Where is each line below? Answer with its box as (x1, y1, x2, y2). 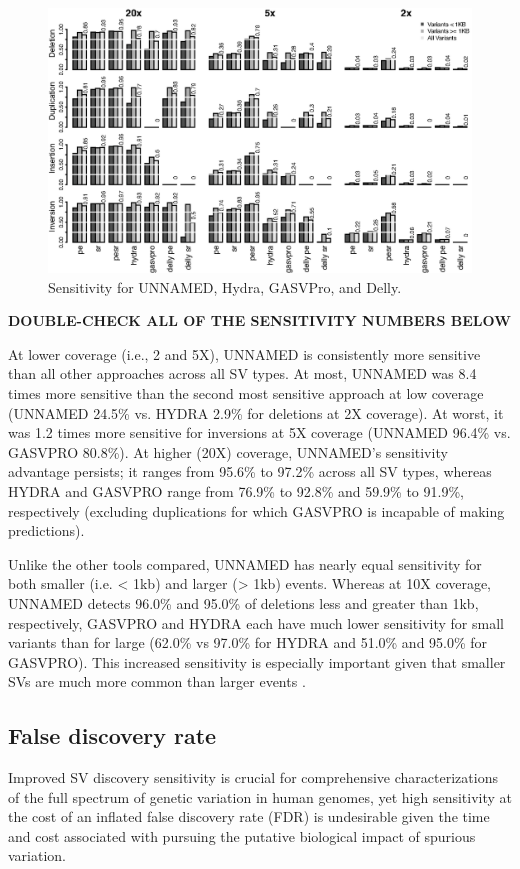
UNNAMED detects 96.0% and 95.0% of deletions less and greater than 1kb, (8, 592, 479, 613)
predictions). (8, 520, 85, 541)
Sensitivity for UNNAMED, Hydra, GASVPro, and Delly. (48, 276, 402, 297)
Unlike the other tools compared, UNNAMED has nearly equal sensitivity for (8, 553, 482, 574)
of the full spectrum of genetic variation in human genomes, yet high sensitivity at (8, 786, 512, 807)
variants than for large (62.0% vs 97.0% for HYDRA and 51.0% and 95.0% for (8, 632, 488, 653)
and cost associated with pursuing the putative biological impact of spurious (8, 825, 476, 846)
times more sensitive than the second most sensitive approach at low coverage (8, 382, 484, 403)
